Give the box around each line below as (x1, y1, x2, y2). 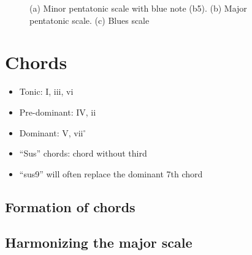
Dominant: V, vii (19, 126, 83, 139)
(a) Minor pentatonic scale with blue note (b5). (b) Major (29, 2, 247, 14)
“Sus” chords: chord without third (19, 147, 147, 160)
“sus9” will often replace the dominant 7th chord (19, 167, 203, 180)
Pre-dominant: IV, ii (19, 105, 96, 118)
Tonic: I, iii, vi (19, 85, 74, 98)
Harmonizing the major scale (5, 233, 193, 252)
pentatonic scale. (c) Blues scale (29, 13, 150, 26)
